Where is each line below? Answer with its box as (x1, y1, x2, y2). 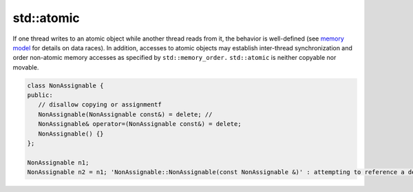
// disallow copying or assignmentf (38, 100, 162, 109)
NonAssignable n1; (27, 158, 89, 167)
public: (27, 92, 53, 99)
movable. (12, 63, 39, 72)
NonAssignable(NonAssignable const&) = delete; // (38, 110, 213, 118)
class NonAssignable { (27, 81, 104, 89)
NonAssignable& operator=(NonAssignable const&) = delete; (38, 120, 242, 128)
